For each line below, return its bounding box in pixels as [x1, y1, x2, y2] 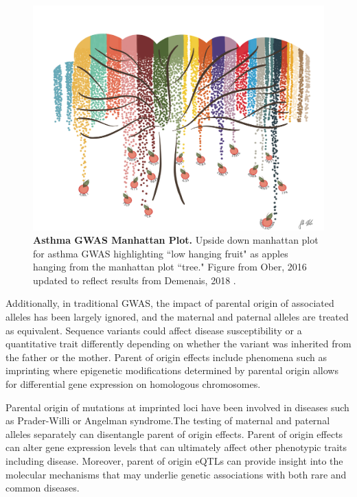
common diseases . [5, 481, 80, 495]
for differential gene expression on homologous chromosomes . [5, 377, 261, 391]
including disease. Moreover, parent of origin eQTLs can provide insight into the [5, 454, 343, 468]
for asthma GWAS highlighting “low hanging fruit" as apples [33, 246, 288, 260]
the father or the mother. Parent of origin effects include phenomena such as [5, 349, 327, 364]
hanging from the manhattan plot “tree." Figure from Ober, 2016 [33, 259, 307, 274]
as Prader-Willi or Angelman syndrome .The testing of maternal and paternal [5, 413, 330, 428]
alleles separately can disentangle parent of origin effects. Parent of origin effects [5, 426, 343, 441]
